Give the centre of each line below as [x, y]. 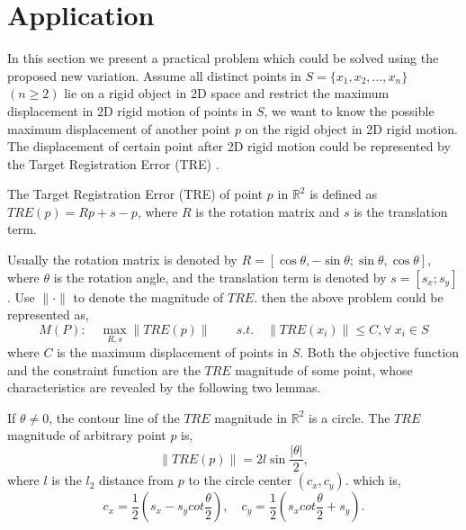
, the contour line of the [114, 417]
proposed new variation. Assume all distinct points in [154, 75]
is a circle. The [349, 417]
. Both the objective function [380, 352]
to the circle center [240, 480]
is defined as [344, 194]
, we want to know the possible [349, 110]
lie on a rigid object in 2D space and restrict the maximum [227, 93]
